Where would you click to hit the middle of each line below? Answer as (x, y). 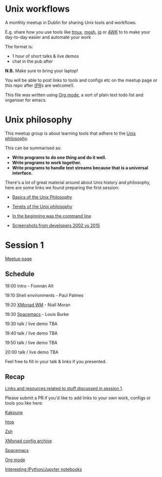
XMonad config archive (28, 441)
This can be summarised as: (33, 148)
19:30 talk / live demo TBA (31, 324)
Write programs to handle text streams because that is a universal (80, 167)
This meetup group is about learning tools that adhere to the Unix (71, 133)
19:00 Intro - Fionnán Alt (29, 286)
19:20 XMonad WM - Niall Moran (38, 305)
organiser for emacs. (26, 100)
